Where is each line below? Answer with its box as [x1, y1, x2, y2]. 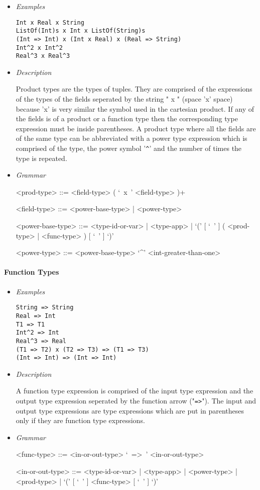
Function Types [4, 267, 59, 277]
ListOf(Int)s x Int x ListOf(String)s [16, 27, 146, 35]
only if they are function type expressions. [16, 415, 145, 426]
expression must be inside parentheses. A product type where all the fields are [16, 123, 256, 133]
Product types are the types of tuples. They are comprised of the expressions [16, 84, 252, 94]
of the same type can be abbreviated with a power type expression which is [16, 133, 247, 143]
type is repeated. [16, 152, 67, 163]
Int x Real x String [16, 19, 84, 26]
